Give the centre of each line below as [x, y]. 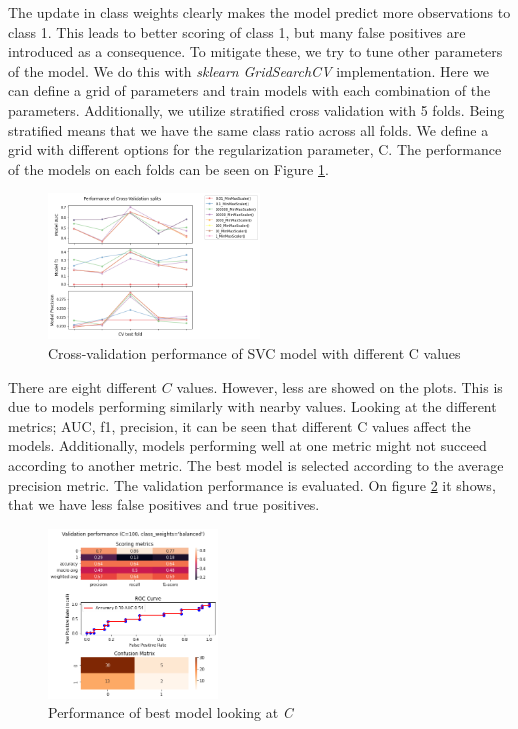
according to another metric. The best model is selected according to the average [256, 464]
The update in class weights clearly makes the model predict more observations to [259, 12]
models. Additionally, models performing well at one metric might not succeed [247, 445]
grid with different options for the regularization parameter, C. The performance [255, 149]
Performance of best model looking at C [170, 712]
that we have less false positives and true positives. [164, 504]
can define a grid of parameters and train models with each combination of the [249, 90]
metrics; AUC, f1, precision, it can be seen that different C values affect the [239, 425]
